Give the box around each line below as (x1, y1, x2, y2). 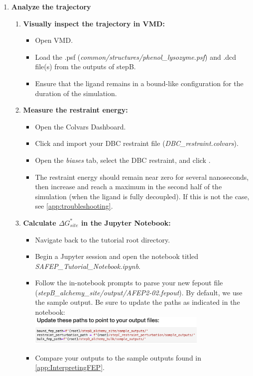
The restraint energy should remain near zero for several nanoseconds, (35, 171, 249, 182)
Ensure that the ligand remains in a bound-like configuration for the (35, 78, 244, 88)
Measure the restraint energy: (23, 105, 128, 115)
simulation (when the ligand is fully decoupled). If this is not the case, (35, 191, 250, 201)
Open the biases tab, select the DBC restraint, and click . (35, 154, 211, 165)
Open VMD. (35, 35, 73, 45)
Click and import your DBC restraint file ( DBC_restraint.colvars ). (35, 138, 239, 148)
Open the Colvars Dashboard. (35, 121, 126, 131)
